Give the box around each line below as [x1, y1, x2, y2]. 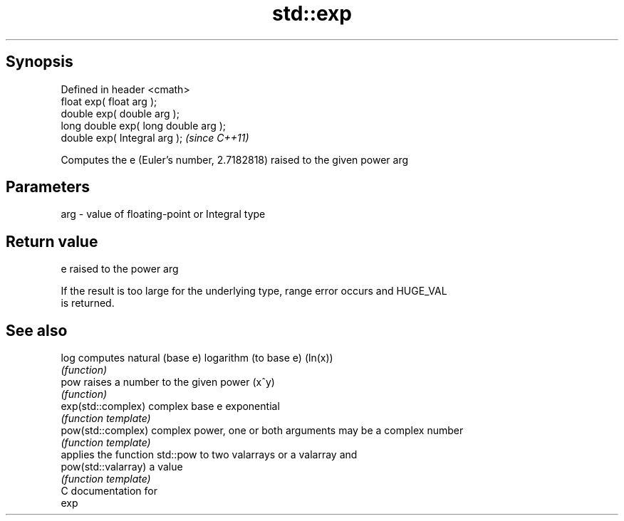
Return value [6, 232, 98, 251]
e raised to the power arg [61, 263, 179, 275]
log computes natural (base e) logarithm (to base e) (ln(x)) [61, 352, 333, 364]
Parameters [6, 178, 90, 196]
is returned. [61, 297, 115, 310]
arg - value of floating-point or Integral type [61, 208, 266, 221]
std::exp [271, 1, 353, 26]
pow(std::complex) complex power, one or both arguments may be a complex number [61, 424, 464, 437]
